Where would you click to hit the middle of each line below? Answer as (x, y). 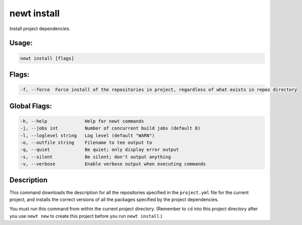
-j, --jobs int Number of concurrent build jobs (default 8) (110, 128)
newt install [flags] (47, 58)
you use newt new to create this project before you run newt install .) (86, 216)
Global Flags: (31, 106)
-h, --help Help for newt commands (82, 121)
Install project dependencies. (40, 29)
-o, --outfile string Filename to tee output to (86, 142)
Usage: (21, 43)
